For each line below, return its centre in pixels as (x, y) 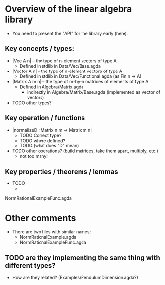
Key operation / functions (45, 118)
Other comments (41, 218)
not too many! (34, 156)
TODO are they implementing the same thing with (82, 258)
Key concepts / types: (40, 49)
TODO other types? (32, 103)
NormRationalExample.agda (48, 237)
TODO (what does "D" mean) (49, 145)
